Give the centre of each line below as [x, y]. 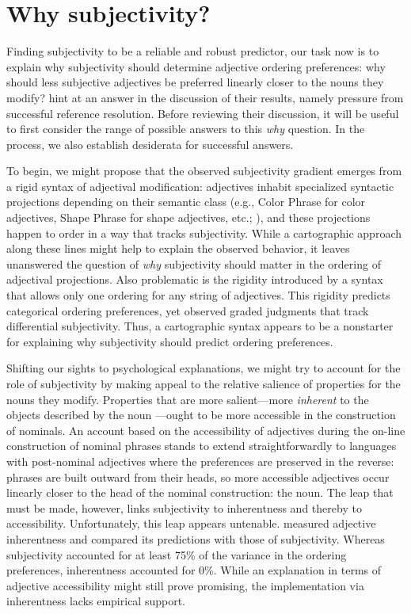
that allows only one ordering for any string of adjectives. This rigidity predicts [198, 295]
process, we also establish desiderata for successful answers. [150, 144]
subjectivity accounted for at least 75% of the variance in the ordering [177, 554]
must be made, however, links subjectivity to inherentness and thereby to [184, 507]
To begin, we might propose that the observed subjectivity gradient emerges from [204, 171]
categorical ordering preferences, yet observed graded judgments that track [188, 310]
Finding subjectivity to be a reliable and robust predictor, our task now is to [193, 51]
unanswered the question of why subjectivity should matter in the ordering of [194, 263]
